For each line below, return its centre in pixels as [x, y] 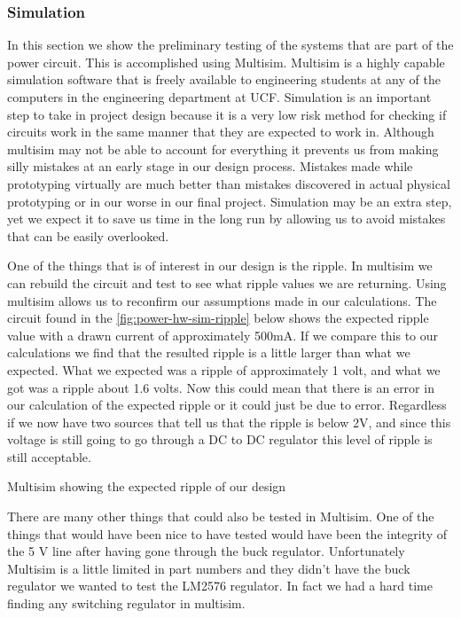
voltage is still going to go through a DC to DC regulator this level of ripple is [220, 439]
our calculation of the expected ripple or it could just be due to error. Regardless [227, 405]
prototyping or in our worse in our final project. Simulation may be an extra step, [230, 201]
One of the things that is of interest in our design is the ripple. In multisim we [220, 266]
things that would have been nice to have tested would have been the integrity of [227, 533]
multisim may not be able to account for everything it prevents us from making [223, 149]
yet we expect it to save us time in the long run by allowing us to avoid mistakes [227, 219]
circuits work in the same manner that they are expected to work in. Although [221, 132]
